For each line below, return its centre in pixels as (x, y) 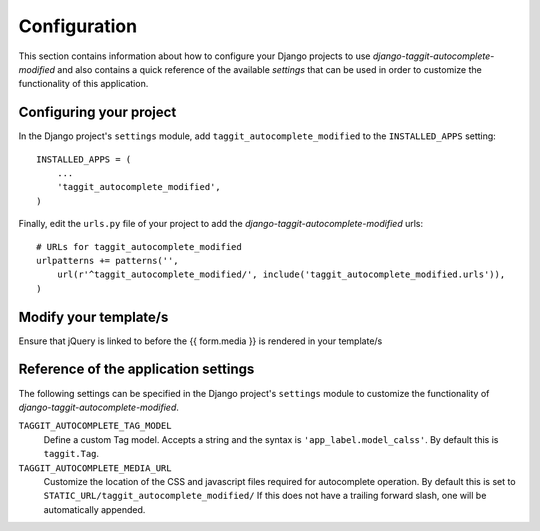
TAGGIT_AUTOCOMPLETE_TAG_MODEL (95, 426)
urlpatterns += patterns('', (107, 260)
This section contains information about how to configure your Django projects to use (194, 56)
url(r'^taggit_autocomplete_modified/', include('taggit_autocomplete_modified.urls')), (281, 274)
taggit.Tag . (71, 454)
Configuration (78, 26)
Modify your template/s (93, 316)
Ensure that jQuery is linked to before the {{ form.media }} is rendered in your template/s (200, 341)
